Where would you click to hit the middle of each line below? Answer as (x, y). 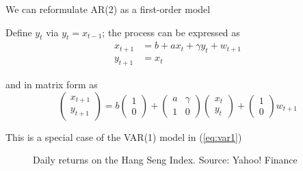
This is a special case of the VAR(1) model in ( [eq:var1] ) (124, 136)
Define (19, 32)
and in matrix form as (52, 84)
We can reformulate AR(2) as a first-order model (108, 9)
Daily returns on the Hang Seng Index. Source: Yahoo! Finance (165, 160)
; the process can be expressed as (171, 32)
